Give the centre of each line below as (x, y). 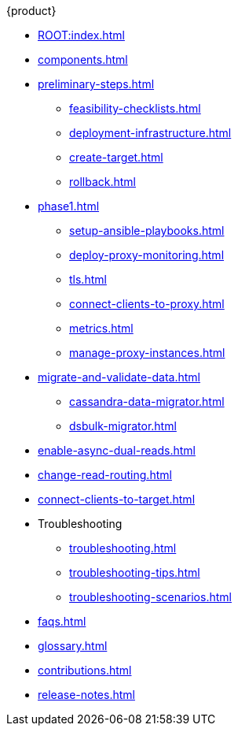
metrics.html (101, 328)
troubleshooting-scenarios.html (150, 597)
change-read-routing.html (105, 475)
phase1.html (69, 206)
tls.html (88, 279)
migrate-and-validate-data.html (119, 377)
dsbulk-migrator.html (123, 426)
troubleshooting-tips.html (135, 572)
